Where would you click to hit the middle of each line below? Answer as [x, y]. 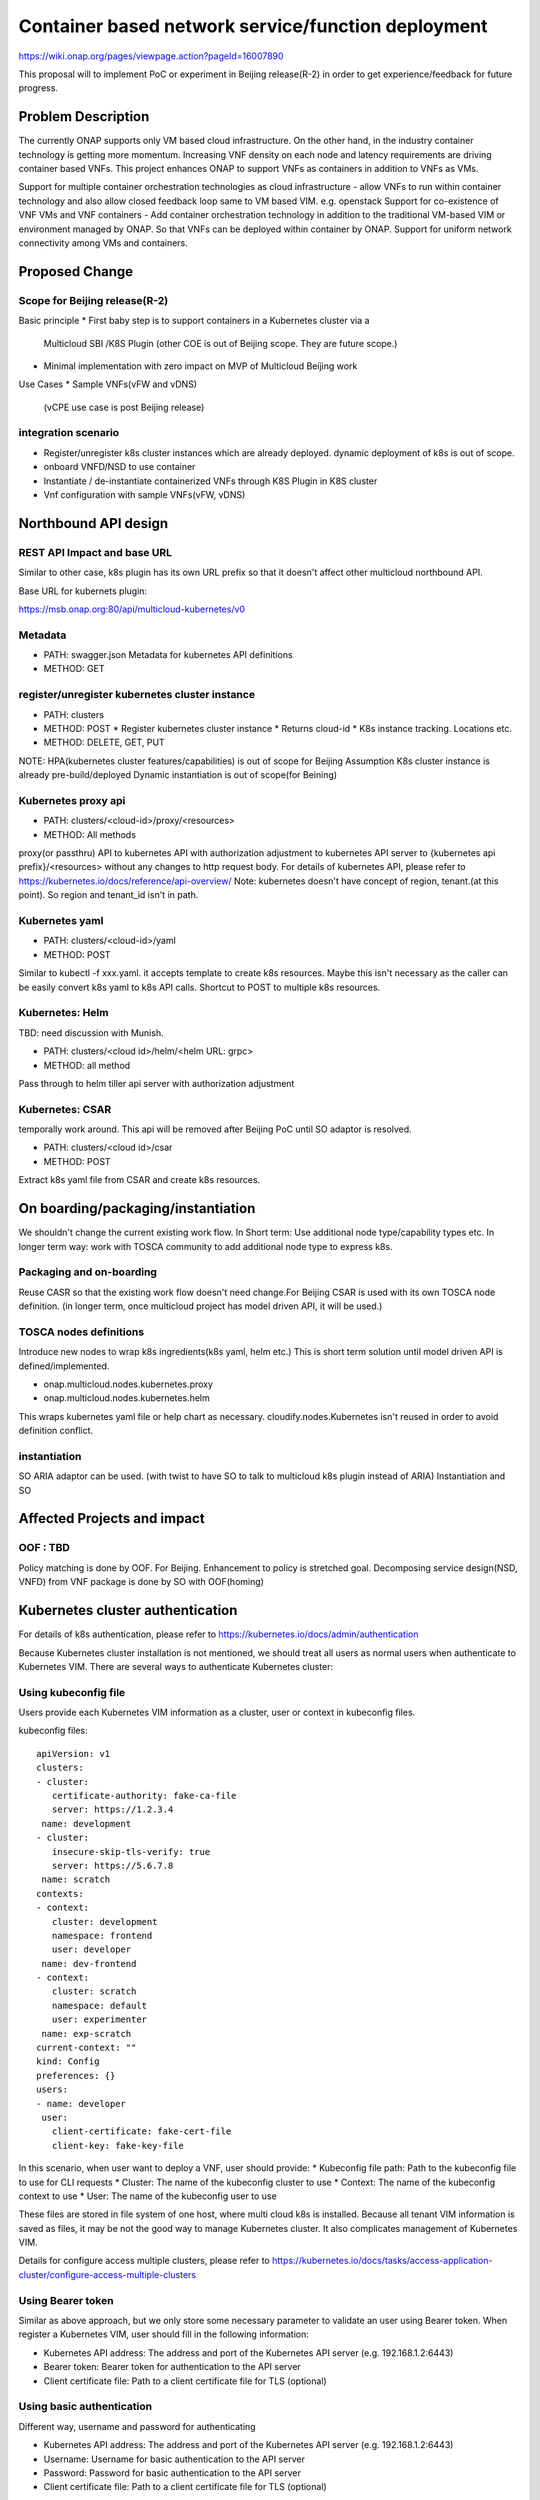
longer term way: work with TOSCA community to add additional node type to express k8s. [206, 1246]
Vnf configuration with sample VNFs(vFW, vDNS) [144, 494]
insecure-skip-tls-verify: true [131, 1851]
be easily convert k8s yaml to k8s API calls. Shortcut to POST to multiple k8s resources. [199, 987]
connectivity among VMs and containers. [103, 242]
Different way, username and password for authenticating [137, 2426]
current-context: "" [86, 2048]
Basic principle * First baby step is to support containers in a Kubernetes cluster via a [194, 321]
